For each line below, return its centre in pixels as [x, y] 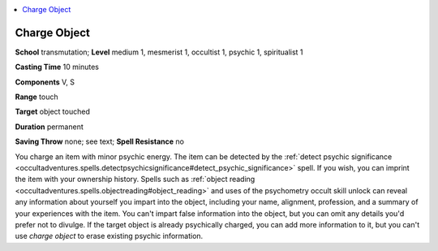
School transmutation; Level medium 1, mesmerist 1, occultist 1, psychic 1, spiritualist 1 [159, 52]
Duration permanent [49, 127]
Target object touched [53, 112]
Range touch [36, 97]
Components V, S [45, 82]
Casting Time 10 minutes [57, 67]
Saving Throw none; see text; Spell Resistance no [99, 141]
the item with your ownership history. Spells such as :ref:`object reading [135, 180]
